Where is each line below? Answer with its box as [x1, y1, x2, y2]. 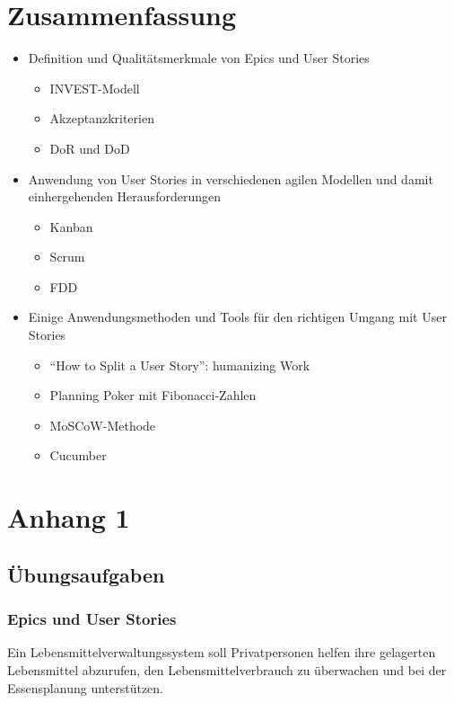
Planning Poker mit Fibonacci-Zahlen [49, 386, 257, 405]
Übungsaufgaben [7, 560, 165, 588]
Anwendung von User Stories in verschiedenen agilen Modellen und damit [28, 169, 433, 188]
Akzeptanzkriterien [49, 109, 154, 128]
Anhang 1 [7, 499, 130, 536]
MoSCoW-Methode [49, 415, 156, 434]
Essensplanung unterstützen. [7, 678, 164, 697]
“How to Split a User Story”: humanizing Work [49, 355, 310, 374]
